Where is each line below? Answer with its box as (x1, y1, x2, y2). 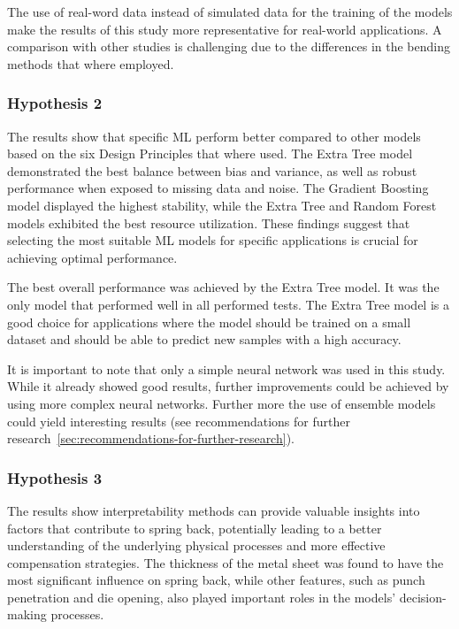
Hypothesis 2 (7, 92, 103, 114)
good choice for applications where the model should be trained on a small (7, 312, 411, 331)
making (7, 605, 47, 624)
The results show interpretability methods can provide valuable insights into (7, 501, 420, 519)
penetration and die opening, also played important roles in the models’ (7, 587, 396, 606)
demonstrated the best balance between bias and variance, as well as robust (7, 161, 417, 180)
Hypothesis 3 (7, 466, 103, 488)
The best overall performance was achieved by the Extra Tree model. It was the (7, 278, 440, 296)
